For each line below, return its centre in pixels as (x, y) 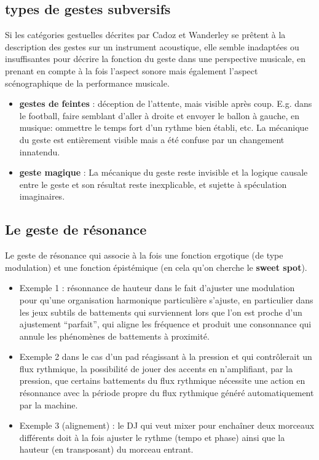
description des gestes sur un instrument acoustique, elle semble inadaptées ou (152, 46)
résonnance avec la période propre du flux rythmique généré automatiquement (167, 393)
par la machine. (49, 404)
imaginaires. (42, 196)
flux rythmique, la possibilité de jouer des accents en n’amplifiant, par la (156, 368)
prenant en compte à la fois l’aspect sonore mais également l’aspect (132, 70)
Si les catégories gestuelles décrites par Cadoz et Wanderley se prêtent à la (145, 35)
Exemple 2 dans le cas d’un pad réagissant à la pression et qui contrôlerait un (166, 357)
